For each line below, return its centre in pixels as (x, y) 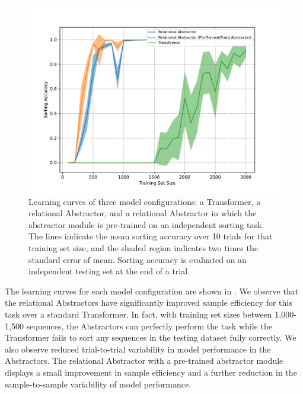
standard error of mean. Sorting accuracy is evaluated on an (138, 259)
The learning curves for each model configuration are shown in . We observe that (152, 291)
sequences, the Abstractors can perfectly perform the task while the (149, 326)
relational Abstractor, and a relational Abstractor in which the (143, 213)
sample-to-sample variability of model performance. (98, 384)
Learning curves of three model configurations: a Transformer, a (145, 201)
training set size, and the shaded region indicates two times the (143, 247)
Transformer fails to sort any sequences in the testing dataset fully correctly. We (151, 337)
